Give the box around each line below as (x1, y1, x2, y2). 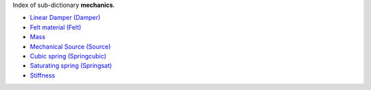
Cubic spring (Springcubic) (30, 52, 106, 60)
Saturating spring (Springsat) (30, 62, 113, 70)
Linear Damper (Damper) (30, 14, 101, 22)
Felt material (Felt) (30, 23, 82, 31)
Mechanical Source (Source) (30, 42, 111, 51)
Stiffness (30, 71, 55, 79)
